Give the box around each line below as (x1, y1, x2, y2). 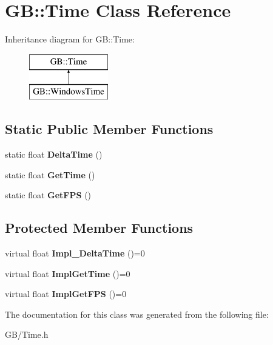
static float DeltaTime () (5, 148, 103, 161)
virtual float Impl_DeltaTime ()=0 (5, 247, 145, 260)
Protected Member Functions (5, 218, 194, 237)
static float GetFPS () (5, 189, 92, 201)
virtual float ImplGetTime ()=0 (5, 267, 130, 280)
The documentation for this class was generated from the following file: (5, 307, 269, 320)
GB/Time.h (5, 328, 49, 341)
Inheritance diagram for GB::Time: (5, 33, 135, 45)
